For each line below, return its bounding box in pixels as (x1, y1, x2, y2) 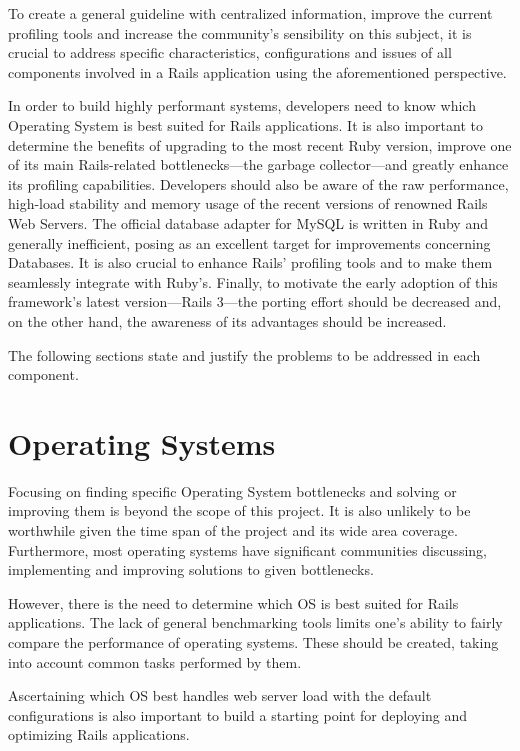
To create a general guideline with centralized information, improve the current (8, 3, 493, 23)
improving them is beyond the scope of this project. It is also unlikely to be (8, 500, 471, 521)
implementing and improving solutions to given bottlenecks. (8, 559, 374, 580)
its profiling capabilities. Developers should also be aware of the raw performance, (8, 173, 509, 194)
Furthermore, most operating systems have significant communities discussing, (8, 539, 487, 560)
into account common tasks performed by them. (8, 651, 302, 672)
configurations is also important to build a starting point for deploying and (8, 704, 468, 725)
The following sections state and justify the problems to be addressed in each (8, 344, 481, 365)
